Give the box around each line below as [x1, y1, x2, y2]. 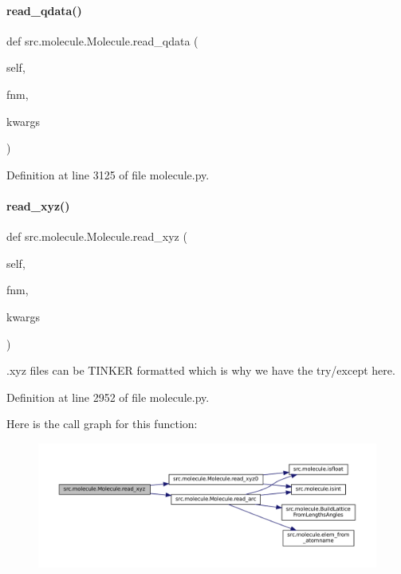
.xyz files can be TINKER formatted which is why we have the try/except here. [6, 362, 395, 379]
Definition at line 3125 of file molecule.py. [6, 166, 210, 183]
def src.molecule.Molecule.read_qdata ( [6, 32, 199, 49]
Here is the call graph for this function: [6, 415, 198, 432]
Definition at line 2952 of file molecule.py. [6, 388, 210, 405]
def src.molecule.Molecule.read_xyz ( [6, 228, 187, 245]
